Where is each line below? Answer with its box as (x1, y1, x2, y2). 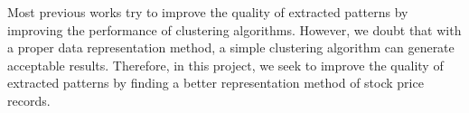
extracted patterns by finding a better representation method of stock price (7, 73, 424, 92)
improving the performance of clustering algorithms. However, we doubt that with (7, 20, 462, 39)
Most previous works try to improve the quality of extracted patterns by (7, 3, 408, 21)
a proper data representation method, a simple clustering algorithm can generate (7, 38, 455, 57)
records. (7, 90, 51, 109)
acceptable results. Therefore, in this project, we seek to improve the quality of (7, 55, 444, 74)
